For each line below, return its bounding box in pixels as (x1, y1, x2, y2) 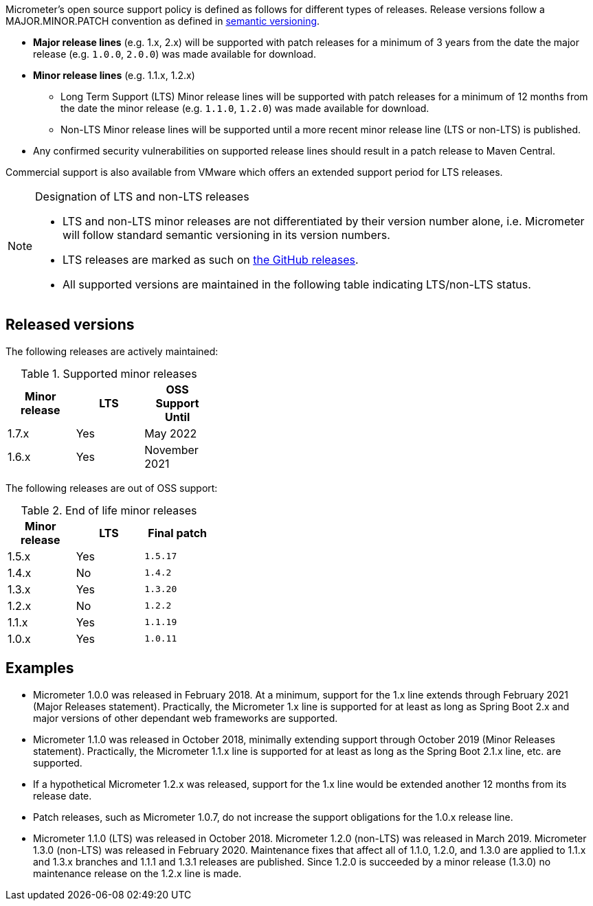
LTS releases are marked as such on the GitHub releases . (63, 253, 359, 267)
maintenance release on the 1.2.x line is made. (33, 867, 242, 879)
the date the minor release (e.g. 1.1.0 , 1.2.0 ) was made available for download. (60, 102, 429, 114)
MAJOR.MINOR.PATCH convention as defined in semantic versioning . (5, 15, 320, 27)
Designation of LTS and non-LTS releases (35, 190, 249, 203)
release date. (33, 789, 92, 802)
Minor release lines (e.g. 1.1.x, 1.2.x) (33, 69, 195, 81)
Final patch (148, 525, 208, 540)
